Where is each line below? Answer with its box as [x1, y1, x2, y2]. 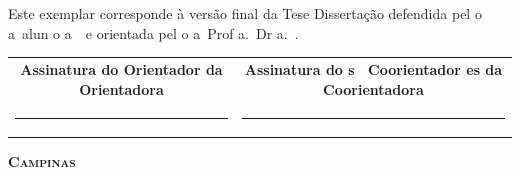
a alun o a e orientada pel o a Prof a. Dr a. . [8, 22, 299, 43]
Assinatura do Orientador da [20, 58, 223, 79]
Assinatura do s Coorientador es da [244, 58, 503, 79]
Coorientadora [323, 78, 424, 99]
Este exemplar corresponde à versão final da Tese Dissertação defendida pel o [8, 3, 482, 23]
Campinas [8, 150, 76, 171]
